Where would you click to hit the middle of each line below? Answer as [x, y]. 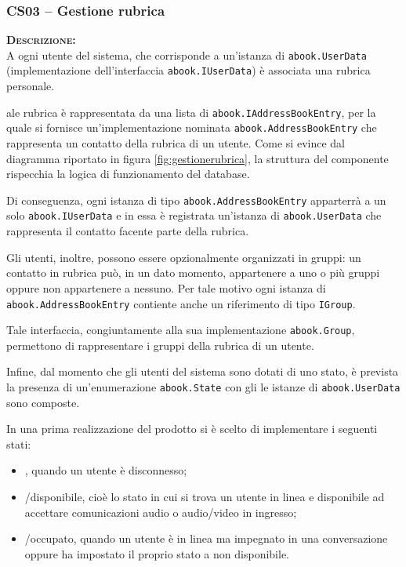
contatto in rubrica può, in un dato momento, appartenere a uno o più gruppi [193, 273]
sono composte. [43, 402]
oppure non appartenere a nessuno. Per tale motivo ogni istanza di [166, 287]
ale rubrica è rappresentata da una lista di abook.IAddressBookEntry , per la [191, 112]
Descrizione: [41, 40]
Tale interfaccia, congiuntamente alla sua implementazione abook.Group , [181, 330]
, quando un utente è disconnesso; [106, 470]
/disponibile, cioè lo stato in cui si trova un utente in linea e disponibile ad [205, 497]
